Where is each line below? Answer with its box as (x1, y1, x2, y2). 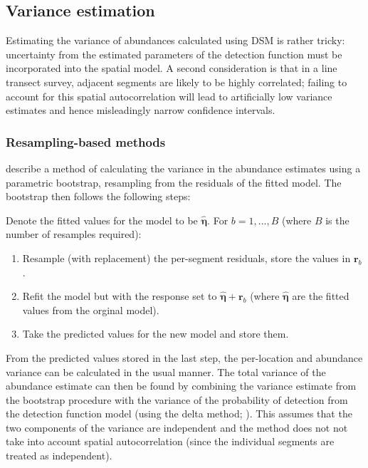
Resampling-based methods (6, 132, 166, 150)
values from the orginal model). (22, 302, 159, 317)
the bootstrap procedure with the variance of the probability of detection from (6, 392, 348, 407)
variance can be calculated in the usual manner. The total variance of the (6, 364, 326, 379)
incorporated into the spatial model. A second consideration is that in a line (6, 61, 337, 76)
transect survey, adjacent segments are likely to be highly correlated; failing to (6, 74, 347, 89)
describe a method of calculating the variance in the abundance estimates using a (6, 160, 361, 175)
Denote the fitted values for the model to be (6, 212, 198, 227)
